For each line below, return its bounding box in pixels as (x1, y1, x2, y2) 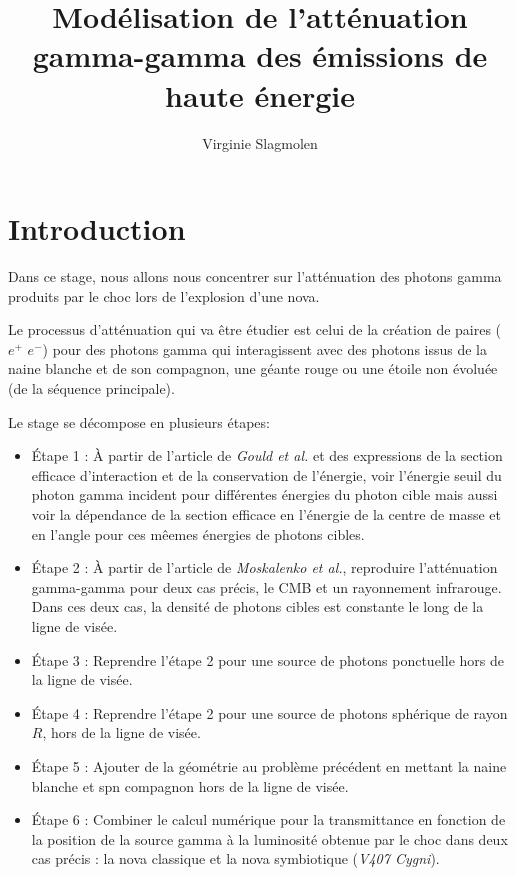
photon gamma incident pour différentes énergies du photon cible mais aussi (31, 484, 498, 505)
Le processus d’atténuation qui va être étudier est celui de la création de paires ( (8, 319, 502, 340)
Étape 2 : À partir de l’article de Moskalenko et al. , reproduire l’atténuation (31, 557, 498, 578)
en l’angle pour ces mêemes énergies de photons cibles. (31, 523, 365, 544)
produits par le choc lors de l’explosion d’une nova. (8, 285, 320, 306)
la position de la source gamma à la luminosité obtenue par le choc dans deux (31, 828, 508, 849)
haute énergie (165, 74, 355, 115)
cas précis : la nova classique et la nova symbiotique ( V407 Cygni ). (31, 848, 440, 869)
